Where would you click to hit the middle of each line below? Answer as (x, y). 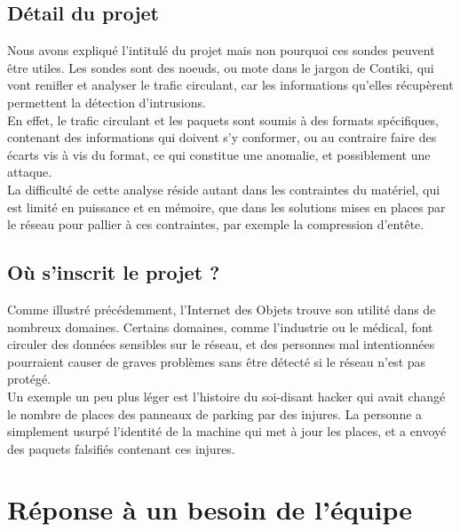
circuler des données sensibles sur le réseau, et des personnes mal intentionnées (221, 344)
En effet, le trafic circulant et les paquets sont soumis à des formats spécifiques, (223, 119)
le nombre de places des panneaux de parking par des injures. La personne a (215, 413)
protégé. (29, 379)
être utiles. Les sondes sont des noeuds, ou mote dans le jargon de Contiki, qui (221, 67)
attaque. (30, 172)
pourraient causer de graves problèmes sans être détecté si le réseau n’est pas (217, 361)
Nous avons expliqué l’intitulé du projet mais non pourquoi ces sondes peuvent (221, 50)
